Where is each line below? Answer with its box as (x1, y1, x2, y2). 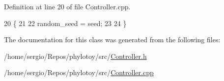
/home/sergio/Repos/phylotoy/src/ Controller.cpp (4, 67, 154, 78)
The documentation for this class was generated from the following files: (4, 34, 221, 45)
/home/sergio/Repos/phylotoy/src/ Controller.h (4, 51, 147, 61)
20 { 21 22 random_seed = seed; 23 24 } (4, 18, 127, 28)
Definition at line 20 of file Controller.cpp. (4, 1, 131, 11)
